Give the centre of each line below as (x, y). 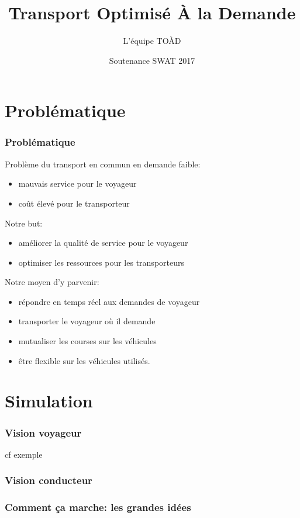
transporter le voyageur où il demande (87, 321)
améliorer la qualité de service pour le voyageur (103, 243)
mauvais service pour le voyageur (77, 183)
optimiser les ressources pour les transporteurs (101, 262)
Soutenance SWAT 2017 (152, 60)
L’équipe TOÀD (152, 41)
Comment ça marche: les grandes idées (98, 507)
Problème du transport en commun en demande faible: (103, 164)
